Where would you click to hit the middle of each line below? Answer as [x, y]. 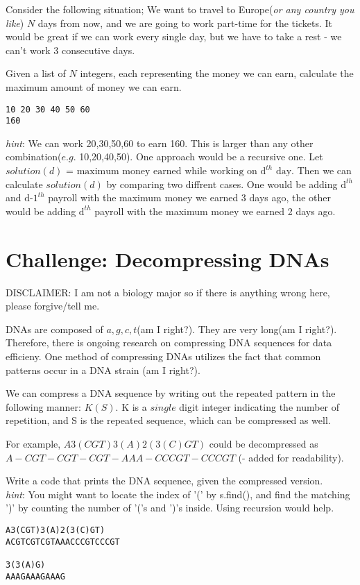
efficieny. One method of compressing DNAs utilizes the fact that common [163, 356]
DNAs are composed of [54, 329]
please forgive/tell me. [53, 306]
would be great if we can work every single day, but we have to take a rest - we [174, 36]
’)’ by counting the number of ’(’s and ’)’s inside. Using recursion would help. [170, 508]
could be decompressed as [264, 443]
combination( [34, 156]
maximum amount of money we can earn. [94, 86]
